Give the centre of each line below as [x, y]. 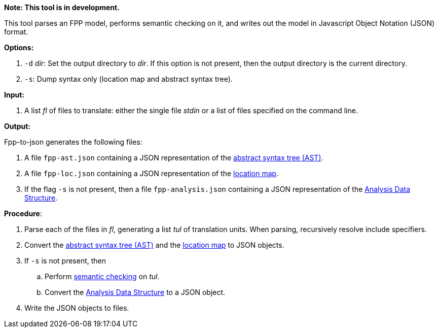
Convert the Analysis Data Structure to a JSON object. [135, 292]
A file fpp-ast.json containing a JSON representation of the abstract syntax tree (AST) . [174, 158]
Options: [19, 47]
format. [16, 32]
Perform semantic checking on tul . [102, 276]
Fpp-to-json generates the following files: [73, 142]
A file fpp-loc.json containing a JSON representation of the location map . [152, 173]
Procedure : [23, 213]
